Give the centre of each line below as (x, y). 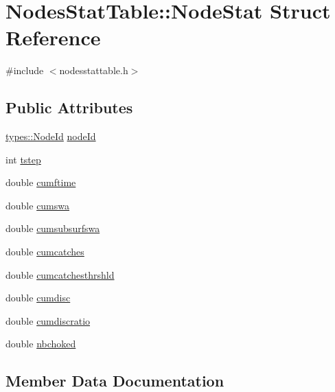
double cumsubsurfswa (53, 228)
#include (25, 70)
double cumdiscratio (48, 320)
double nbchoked (41, 344)
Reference (53, 37)
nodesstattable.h (94, 70)
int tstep (23, 159)
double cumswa (38, 205)
